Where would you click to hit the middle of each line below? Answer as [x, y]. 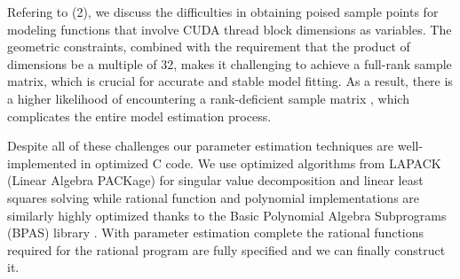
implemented [42, 163]
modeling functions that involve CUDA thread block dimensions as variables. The [230, 29]
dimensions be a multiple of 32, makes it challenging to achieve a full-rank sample [230, 63]
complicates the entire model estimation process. [139, 116]
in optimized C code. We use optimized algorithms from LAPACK [261, 163]
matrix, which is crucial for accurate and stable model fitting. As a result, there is [230, 81]
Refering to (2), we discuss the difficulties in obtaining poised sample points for [223, 12]
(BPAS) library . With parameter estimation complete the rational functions [216, 232]
